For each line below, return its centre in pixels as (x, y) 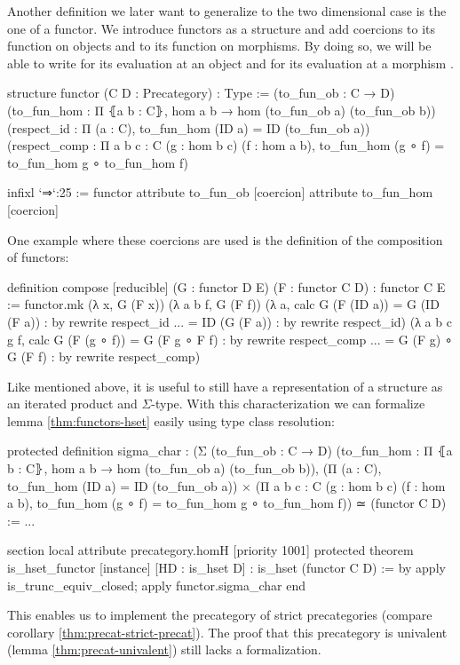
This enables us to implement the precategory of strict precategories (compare (220, 615)
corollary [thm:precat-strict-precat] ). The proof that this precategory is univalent (227, 632)
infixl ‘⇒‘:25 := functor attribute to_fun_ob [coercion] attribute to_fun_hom (220, 192)
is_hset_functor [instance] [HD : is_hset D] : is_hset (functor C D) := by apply (226, 568)
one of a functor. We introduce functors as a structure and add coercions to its (222, 28)
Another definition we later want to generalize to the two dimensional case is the (227, 11)
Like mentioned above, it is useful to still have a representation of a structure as (225, 386)
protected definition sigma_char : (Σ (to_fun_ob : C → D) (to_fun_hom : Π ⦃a (230, 451)
